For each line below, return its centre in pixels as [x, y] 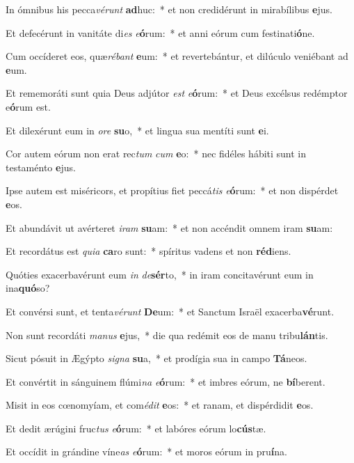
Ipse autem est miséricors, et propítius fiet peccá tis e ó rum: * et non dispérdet [172, 190]
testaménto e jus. [41, 167]
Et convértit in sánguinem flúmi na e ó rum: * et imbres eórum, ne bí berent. [166, 381]
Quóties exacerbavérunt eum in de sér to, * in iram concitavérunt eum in [160, 274]
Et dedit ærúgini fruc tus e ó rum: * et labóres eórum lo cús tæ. [136, 428]
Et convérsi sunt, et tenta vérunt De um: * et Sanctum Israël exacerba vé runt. [170, 311]
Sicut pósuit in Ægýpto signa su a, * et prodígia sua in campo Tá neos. [156, 358]
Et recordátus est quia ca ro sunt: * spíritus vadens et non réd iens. [148, 251]
